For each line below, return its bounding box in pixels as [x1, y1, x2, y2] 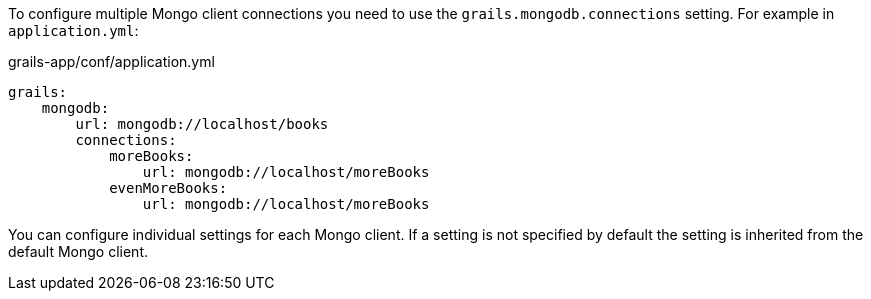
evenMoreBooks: [109, 180, 228, 196]
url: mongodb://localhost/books [75, 116, 329, 132]
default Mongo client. [8, 243, 149, 260]
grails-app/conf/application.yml [8, 53, 215, 70]
